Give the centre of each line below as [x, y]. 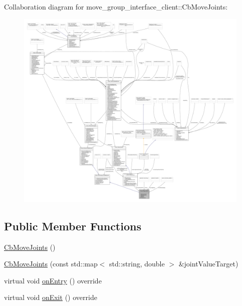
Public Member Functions [73, 226]
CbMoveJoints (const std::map [51, 264]
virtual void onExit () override [51, 297]
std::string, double [137, 264]
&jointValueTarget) [208, 264]
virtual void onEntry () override [53, 280]
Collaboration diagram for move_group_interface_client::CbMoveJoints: [116, 7]
